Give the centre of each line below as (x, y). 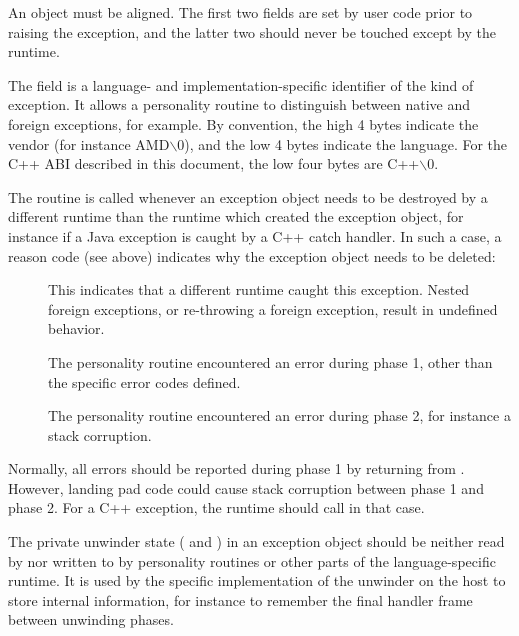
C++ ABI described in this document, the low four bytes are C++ (214, 163)
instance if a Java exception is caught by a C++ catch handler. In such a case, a (255, 235)
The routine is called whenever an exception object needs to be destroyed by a (248, 196)
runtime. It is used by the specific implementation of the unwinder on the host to (257, 580)
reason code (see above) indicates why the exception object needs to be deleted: (252, 255)
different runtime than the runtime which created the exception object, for (236, 216)
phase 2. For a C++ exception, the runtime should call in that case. (216, 507)
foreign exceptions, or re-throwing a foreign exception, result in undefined (273, 308)
